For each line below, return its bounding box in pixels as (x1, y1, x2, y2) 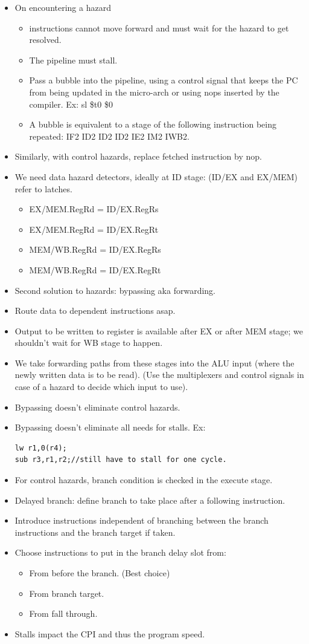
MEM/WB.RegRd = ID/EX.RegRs (29, 243, 161, 256)
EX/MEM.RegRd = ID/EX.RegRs (29, 203, 159, 215)
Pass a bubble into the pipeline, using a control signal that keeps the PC (29, 74, 298, 86)
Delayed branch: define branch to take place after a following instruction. (14, 493, 285, 506)
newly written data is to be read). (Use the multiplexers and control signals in (14, 368, 304, 381)
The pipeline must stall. (29, 53, 118, 66)
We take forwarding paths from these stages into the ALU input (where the (14, 356, 295, 369)
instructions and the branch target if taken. (14, 525, 176, 538)
